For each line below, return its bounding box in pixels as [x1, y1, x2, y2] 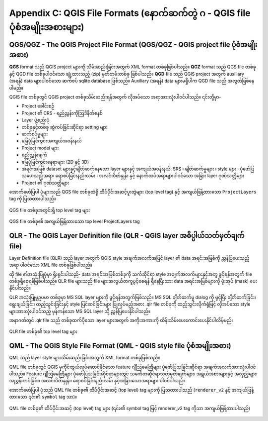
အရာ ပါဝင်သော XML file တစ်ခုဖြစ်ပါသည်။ [9, 262, 93, 268]
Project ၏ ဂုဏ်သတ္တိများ [21, 180, 69, 186]
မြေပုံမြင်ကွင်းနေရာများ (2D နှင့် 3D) [21, 159, 89, 165]
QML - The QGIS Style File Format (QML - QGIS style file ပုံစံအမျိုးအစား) [9, 341, 231, 350]
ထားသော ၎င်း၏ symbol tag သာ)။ [9, 394, 77, 400]
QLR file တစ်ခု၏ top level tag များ [9, 328, 78, 334]
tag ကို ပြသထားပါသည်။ [9, 196, 57, 202]
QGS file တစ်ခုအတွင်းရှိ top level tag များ [9, 207, 90, 213]
